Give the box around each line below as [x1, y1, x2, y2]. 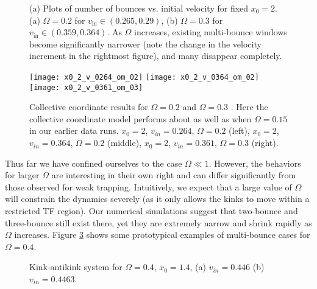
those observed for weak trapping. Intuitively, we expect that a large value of [5, 180, 292, 193]
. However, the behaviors [208, 156, 301, 169]
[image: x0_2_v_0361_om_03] [29, 83, 143, 92]
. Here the [230, 100, 268, 113]
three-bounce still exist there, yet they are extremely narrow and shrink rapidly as [5, 216, 312, 229]
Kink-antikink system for [29, 260, 123, 273]
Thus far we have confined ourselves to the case [5, 156, 182, 169]
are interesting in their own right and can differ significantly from [51, 169, 296, 181]
